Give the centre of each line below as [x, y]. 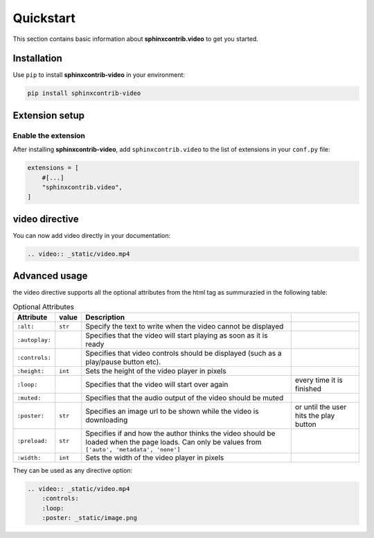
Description [105, 318]
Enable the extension [49, 135]
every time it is [319, 380]
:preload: [33, 441]
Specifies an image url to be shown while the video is [172, 411]
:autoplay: [34, 340]
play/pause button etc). [123, 362]
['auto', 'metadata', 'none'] [133, 450]
